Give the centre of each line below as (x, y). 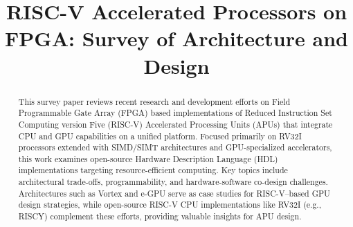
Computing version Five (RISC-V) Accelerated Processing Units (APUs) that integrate (175, 124)
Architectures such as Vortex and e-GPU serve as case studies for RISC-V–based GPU (174, 193)
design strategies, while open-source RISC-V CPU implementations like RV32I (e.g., (170, 205)
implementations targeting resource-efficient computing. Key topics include (153, 170)
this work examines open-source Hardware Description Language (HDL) (148, 158)
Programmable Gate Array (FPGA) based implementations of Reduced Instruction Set (175, 113)
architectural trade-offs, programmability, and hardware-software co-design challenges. (173, 182)
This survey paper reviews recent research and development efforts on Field (154, 101)
